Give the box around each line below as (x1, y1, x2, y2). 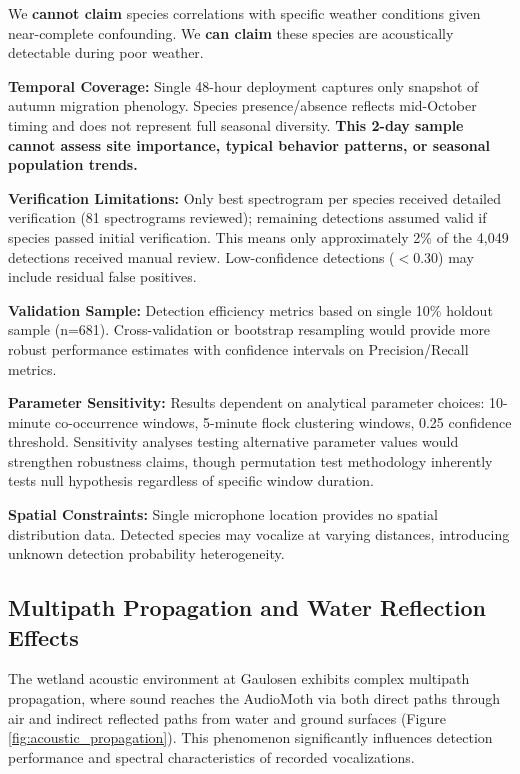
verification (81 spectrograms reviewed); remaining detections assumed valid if (8, 207, 487, 228)
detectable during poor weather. (8, 42, 204, 63)
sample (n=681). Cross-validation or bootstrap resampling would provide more (8, 319, 491, 340)
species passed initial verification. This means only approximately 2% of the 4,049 (8, 226, 509, 247)
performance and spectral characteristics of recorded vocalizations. (8, 746, 415, 767)
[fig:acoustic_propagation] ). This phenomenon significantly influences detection (8, 727, 493, 748)
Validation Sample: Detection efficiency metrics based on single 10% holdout (8, 299, 493, 320)
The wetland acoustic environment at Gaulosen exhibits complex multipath (8, 668, 470, 689)
